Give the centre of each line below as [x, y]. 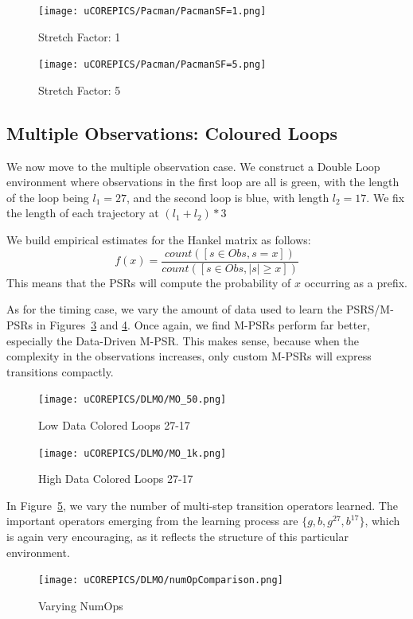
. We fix [386, 197]
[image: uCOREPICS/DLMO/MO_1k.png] [132, 453]
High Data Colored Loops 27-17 [116, 479]
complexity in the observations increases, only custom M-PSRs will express [189, 356]
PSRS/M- [370, 309]
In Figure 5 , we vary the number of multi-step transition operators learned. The [202, 505]
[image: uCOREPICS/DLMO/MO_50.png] [132, 400]
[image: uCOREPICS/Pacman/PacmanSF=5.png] [152, 65]
